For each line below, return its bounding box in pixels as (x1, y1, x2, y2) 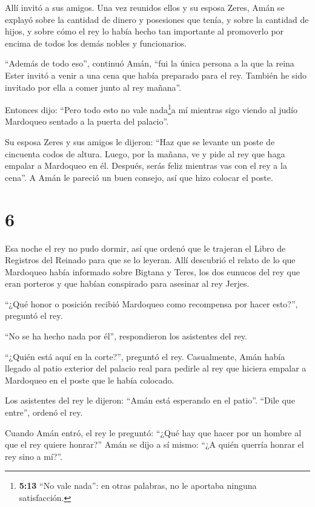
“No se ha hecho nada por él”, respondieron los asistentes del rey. (5, 330, 247, 342)
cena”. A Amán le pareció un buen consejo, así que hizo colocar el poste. (5, 171, 273, 183)
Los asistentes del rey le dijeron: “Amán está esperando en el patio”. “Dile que (5, 394, 295, 407)
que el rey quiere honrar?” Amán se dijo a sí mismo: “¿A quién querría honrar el (5, 438, 304, 451)
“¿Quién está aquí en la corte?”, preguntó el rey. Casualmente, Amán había (5, 350, 285, 362)
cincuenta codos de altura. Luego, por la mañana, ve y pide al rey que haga (5, 147, 285, 160)
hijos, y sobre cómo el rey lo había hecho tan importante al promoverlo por (5, 25, 284, 38)
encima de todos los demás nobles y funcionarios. (5, 36, 187, 49)
